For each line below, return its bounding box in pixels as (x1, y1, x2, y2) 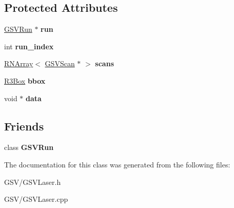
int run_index (4, 41, 54, 51)
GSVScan (45, 58, 75, 69)
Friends (4, 118, 44, 134)
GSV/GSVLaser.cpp (4, 194, 68, 204)
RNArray (4, 58, 33, 69)
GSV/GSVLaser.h (4, 176, 61, 187)
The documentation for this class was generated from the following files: (4, 159, 230, 169)
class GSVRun (4, 142, 54, 153)
